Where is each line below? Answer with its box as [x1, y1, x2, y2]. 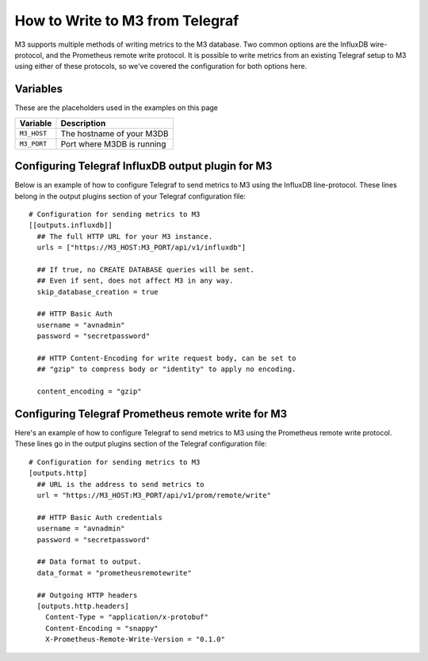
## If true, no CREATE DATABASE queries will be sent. [36, 265, 255, 274]
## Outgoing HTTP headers [36, 591, 138, 599]
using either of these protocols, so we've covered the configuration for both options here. [14, 62, 308, 71]
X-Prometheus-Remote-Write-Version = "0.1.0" [44, 635, 226, 644]
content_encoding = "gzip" [36, 387, 142, 396]
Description [60, 117, 106, 128]
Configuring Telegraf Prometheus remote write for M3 [14, 407, 288, 420]
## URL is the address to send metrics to [36, 480, 205, 488]
